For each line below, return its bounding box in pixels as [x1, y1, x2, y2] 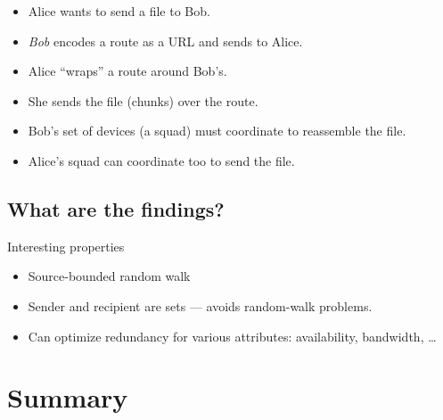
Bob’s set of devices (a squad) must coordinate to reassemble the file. [28, 121, 406, 140]
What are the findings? [7, 194, 225, 222]
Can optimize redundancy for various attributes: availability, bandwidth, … [28, 326, 437, 345]
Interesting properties [7, 236, 125, 255]
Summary [7, 379, 128, 416]
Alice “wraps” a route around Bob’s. [28, 62, 227, 80]
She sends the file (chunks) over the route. [28, 91, 258, 110]
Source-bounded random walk [28, 267, 191, 285]
